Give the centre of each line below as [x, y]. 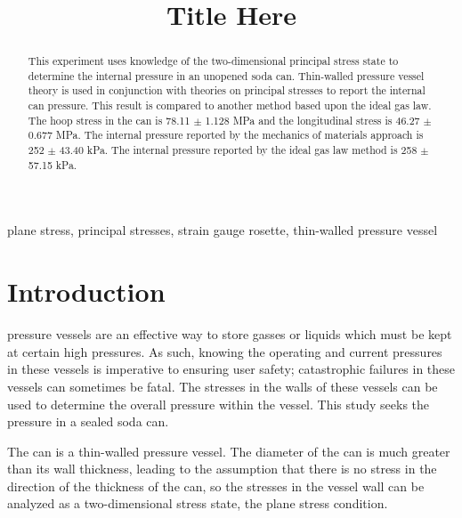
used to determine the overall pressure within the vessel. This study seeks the [219, 404]
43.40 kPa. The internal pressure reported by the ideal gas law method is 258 [238, 150]
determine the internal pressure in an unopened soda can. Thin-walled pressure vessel [226, 75]
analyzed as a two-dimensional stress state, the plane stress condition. [198, 503]
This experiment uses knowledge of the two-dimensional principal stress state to [213, 61]
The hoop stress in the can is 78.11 [109, 120]
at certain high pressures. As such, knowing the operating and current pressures [225, 351]
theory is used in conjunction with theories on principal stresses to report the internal [227, 90]
